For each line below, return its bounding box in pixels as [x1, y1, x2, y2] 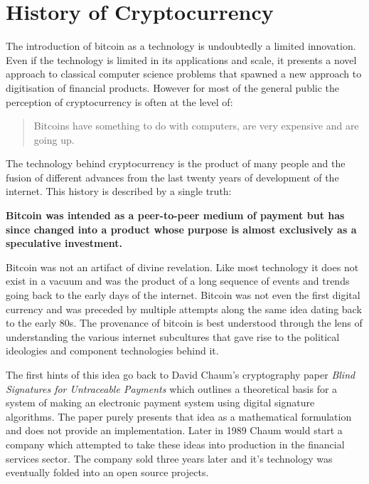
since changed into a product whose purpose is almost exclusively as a [6, 221, 357, 236]
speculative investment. [6, 236, 123, 251]
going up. [33, 132, 75, 147]
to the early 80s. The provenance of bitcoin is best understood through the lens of [6, 315, 363, 330]
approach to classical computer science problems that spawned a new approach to [6, 66, 362, 81]
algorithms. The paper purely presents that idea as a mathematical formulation [6, 409, 352, 423]
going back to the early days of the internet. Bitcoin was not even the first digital [6, 288, 360, 302]
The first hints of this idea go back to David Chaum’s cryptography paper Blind [6, 367, 355, 382]
